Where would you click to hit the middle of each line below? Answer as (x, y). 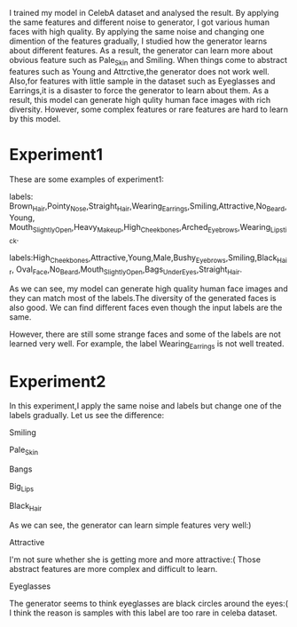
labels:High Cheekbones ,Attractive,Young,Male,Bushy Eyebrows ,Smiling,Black (143, 258)
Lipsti (278, 230)
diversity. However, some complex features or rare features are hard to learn (149, 109)
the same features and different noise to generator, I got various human (140, 22)
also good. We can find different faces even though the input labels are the (146, 307)
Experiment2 (58, 381)
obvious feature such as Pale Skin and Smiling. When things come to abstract (148, 61)
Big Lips (21, 488)
